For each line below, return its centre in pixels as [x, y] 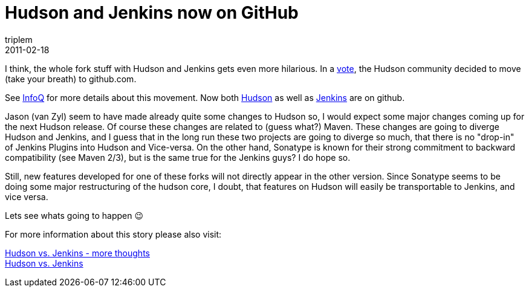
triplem [19, 39]
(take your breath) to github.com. [71, 79]
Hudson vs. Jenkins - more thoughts [77, 253]
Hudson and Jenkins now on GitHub [152, 13]
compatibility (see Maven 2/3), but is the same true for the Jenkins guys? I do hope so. [178, 157]
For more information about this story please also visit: [113, 234]
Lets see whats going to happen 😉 [74, 215]
